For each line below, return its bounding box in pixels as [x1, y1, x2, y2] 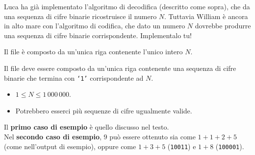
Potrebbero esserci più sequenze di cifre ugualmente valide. [15, 105, 192, 115]
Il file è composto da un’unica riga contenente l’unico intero [4, 46, 183, 57]
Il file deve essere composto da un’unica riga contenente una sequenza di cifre [4, 63, 236, 73]
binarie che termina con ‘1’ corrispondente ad [4, 72, 144, 83]
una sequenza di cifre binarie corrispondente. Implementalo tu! [4, 30, 192, 40]
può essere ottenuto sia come [109, 132, 196, 141]
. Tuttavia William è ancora [164, 11, 248, 21]
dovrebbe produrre [195, 21, 251, 31]
